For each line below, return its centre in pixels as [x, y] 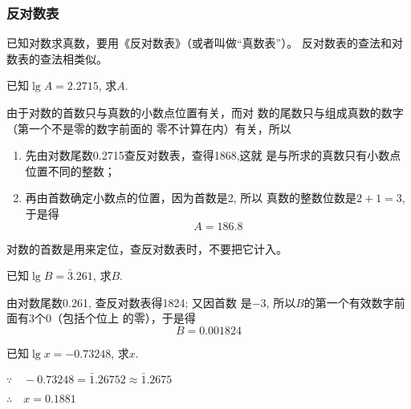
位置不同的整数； [70, 170]
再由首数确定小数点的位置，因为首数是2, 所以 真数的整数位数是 [191, 198]
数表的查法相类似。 [57, 58]
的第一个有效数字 [349, 302]
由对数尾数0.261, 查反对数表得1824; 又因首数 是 [129, 302]
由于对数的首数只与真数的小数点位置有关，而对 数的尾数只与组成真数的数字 [205, 112]
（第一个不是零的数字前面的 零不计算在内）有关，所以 [149, 128]
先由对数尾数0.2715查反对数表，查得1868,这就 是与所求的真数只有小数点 [213, 155]
